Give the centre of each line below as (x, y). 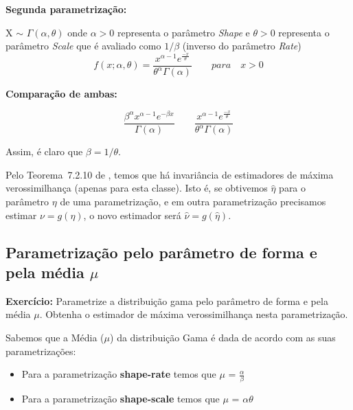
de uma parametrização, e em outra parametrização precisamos (193, 201)
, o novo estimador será (132, 215)
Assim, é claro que (44, 151)
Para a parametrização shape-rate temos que (119, 374)
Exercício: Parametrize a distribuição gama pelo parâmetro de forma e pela (167, 300)
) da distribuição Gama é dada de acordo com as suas (223, 337)
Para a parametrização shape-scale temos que (121, 399)
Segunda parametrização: (66, 9)
